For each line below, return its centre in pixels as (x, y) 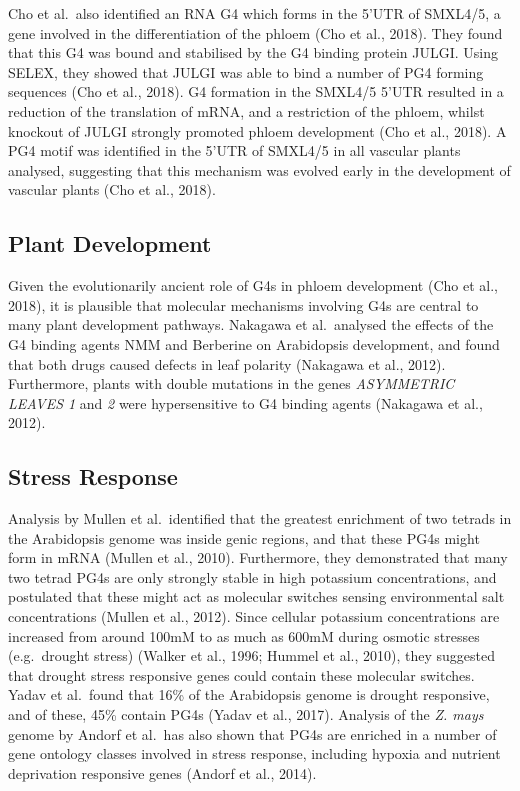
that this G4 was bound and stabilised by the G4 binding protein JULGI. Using (253, 52)
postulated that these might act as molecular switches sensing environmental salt (256, 596)
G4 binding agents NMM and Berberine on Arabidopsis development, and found (254, 343)
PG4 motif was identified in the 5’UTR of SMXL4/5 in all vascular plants (234, 150)
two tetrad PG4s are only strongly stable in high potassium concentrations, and (252, 576)
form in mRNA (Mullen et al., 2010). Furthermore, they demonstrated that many (258, 557)
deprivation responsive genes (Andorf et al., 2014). (162, 772)
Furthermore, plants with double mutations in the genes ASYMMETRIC (231, 383)
